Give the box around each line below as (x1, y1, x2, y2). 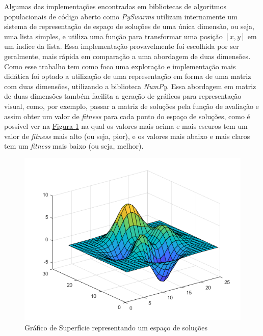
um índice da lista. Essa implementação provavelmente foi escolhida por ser (4, 41, 239, 51)
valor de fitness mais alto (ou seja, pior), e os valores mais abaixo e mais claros (4, 130, 250, 141)
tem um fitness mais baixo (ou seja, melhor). (4, 141, 144, 151)
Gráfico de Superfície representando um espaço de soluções (24, 322, 208, 332)
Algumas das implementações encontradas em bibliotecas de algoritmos (4, 1, 227, 11)
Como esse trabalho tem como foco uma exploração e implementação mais (4, 61, 236, 71)
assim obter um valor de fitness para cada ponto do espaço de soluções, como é (4, 110, 250, 121)
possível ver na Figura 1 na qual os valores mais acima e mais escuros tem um (4, 121, 248, 131)
